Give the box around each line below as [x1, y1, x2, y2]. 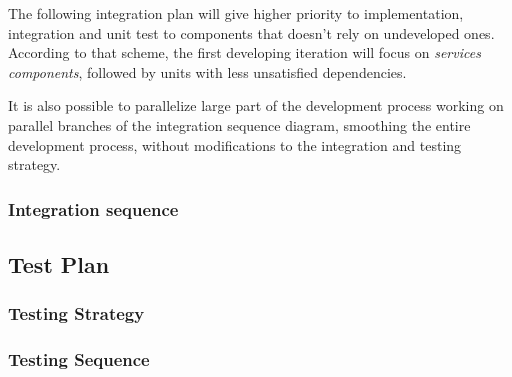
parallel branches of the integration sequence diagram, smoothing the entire [8, 114, 471, 135]
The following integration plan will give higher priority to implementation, [8, 3, 464, 23]
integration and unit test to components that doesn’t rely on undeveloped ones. [8, 22, 495, 43]
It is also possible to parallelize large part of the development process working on [8, 95, 504, 116]
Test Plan [8, 248, 110, 279]
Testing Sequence [8, 347, 150, 372]
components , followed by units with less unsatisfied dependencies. [8, 61, 407, 82]
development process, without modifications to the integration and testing [8, 134, 462, 155]
